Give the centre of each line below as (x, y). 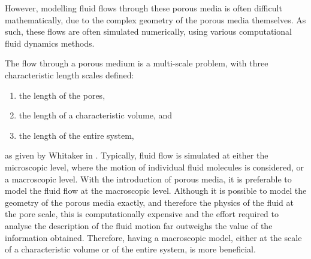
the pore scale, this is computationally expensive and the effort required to (142, 214)
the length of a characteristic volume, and (96, 115)
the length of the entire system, (76, 135)
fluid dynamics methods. (50, 43)
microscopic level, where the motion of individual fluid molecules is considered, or (155, 167)
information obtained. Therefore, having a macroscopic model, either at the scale (153, 237)
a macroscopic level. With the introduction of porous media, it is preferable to (148, 179)
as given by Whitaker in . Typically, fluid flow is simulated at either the (137, 155)
